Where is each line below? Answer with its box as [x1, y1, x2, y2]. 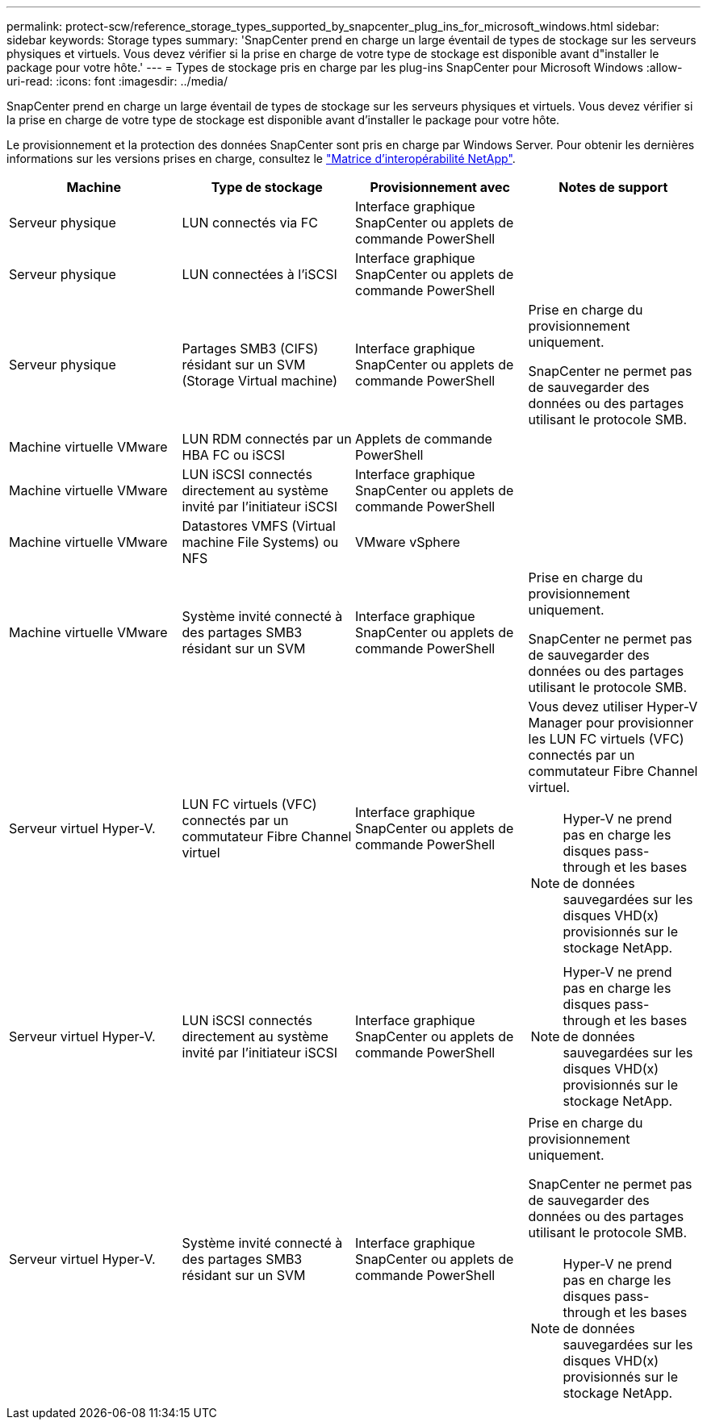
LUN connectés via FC [182, 215, 318, 231]
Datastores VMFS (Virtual [182, 518, 336, 534]
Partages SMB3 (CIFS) [182, 340, 319, 356]
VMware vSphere [355, 534, 461, 550]
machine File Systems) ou [182, 534, 339, 550]
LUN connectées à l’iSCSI [182, 266, 337, 282]
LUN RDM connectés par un [182, 431, 352, 447]
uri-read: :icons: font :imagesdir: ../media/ [6, 74, 228, 88]
